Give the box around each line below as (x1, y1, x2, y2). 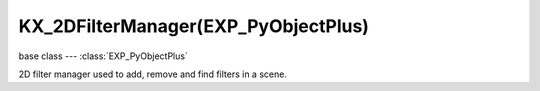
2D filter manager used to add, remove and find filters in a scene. (18, 68, 287, 80)
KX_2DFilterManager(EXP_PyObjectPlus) (18, 15, 370, 37)
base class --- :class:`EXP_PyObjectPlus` (18, 50, 189, 62)
